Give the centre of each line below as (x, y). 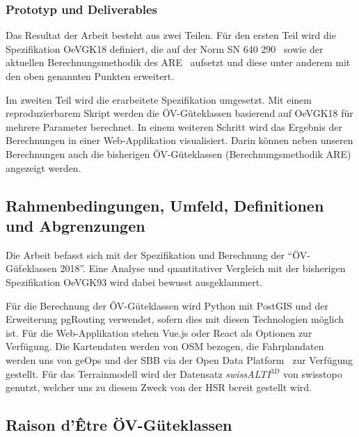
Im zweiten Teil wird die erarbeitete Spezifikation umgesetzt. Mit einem (159, 99)
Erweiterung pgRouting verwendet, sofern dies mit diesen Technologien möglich (175, 319)
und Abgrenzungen (75, 225)
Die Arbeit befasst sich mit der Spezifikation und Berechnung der (145, 254)
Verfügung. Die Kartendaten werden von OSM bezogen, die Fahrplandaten (165, 346)
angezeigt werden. (43, 167)
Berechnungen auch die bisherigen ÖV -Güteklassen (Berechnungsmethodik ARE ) (178, 153)
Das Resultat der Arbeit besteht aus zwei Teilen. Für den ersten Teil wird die (171, 35)
